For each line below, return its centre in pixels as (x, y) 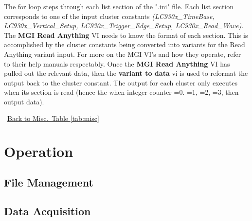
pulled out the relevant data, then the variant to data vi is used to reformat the (126, 73)
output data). (24, 101)
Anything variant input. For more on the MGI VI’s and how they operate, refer (123, 54)
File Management (49, 182)
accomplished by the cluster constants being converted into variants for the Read (125, 44)
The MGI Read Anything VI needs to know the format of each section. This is (126, 35)
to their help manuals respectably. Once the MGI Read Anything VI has (117, 63)
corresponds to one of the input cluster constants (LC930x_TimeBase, (109, 16)
